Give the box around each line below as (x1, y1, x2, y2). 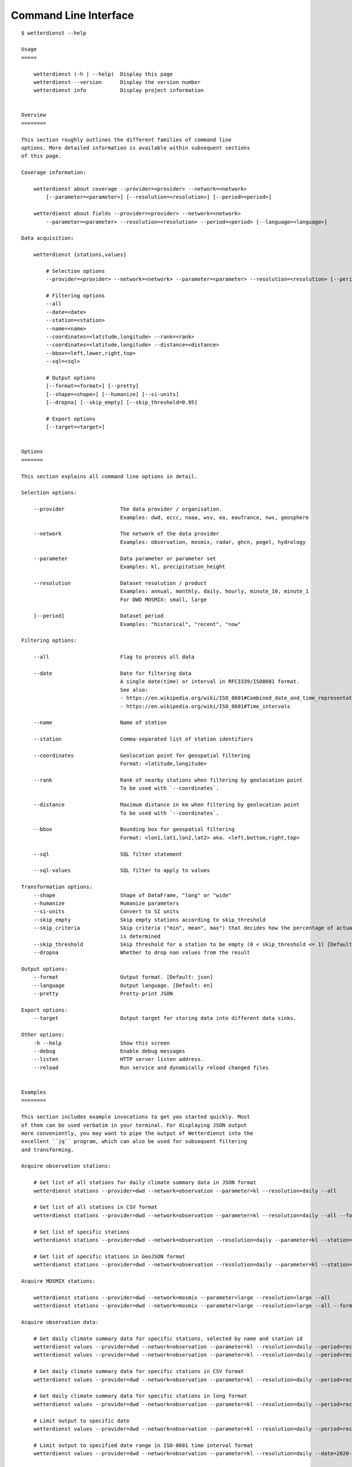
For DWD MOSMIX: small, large (120, 596, 207, 603)
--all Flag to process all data (33, 654, 195, 660)
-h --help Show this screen (33, 1039, 170, 1046)
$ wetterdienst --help (21, 29, 87, 36)
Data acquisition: (21, 235, 75, 242)
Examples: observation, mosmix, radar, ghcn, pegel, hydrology (120, 539, 306, 545)
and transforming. (21, 1146, 75, 1153)
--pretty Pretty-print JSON (33, 991, 173, 997)
